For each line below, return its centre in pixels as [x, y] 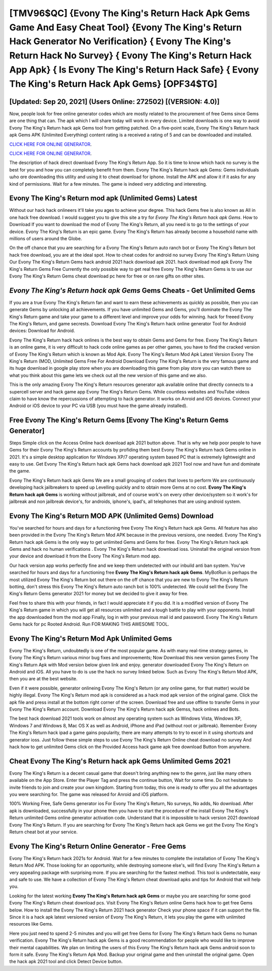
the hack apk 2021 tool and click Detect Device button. [66, 961]
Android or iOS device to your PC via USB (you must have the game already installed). [98, 406]
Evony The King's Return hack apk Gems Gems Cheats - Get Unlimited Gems [132, 290]
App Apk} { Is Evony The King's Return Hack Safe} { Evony [134, 69]
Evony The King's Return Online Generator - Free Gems [98, 846]
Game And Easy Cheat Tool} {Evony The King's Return [125, 27]
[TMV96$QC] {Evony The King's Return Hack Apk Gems [130, 13]
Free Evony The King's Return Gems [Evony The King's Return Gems [119, 420]
